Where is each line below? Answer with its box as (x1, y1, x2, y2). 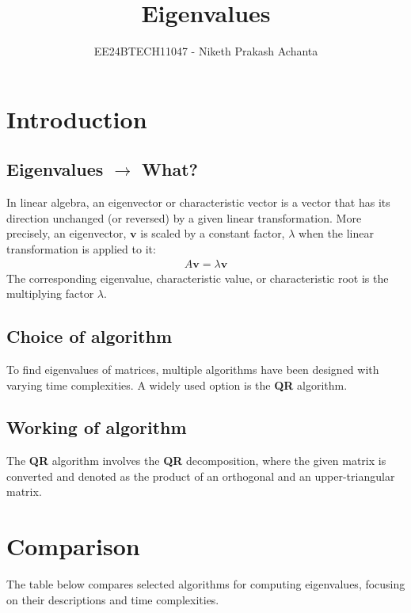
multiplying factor (6, 285, 94, 302)
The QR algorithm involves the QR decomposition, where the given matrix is (6, 452, 386, 469)
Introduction (6, 102, 147, 135)
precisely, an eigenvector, (6, 225, 127, 242)
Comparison (6, 530, 140, 562)
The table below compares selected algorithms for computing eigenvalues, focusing (6, 576, 405, 592)
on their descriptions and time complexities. (6, 591, 219, 607)
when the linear (299, 225, 374, 242)
